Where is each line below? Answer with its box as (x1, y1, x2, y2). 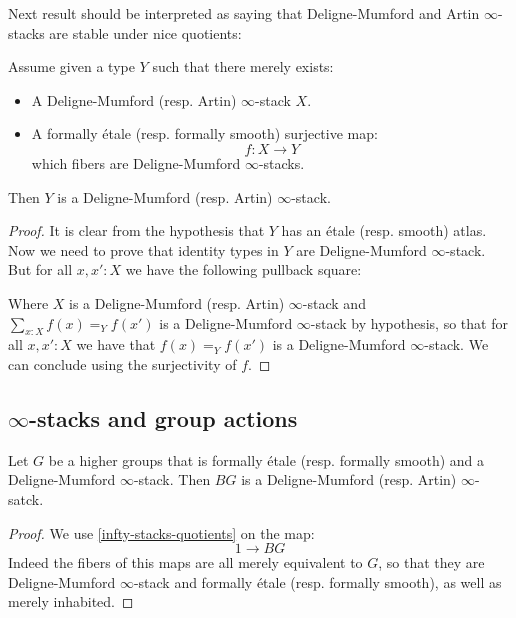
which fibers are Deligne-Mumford (31, 152, 241, 173)
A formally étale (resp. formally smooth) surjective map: (31, 123, 378, 144)
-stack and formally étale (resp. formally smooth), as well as (133, 571, 502, 592)
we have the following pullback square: (125, 259, 362, 280)
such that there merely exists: (152, 56, 334, 77)
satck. (8, 488, 44, 509)
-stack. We (424, 334, 489, 355)
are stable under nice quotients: (49, 22, 242, 43)
